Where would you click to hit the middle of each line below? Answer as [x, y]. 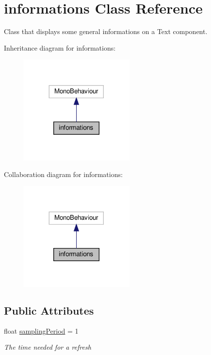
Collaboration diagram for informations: [63, 174]
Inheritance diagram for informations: [60, 47]
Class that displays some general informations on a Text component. [106, 31]
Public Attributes [49, 311]
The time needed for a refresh [48, 347]
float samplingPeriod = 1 [41, 330]
